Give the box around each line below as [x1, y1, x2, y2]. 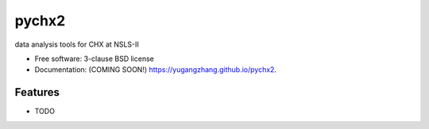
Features [14, 85, 60, 99]
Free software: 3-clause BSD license [34, 54, 154, 63]
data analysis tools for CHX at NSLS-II [14, 40, 139, 49]
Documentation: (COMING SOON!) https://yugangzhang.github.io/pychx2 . [34, 65, 277, 74]
